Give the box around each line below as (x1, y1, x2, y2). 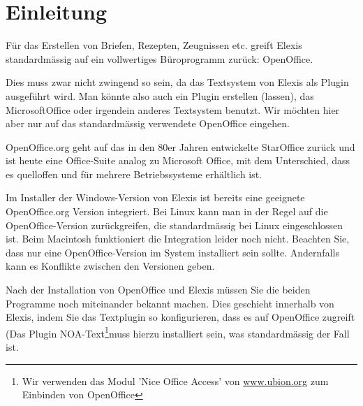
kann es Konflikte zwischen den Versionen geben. (6, 259, 215, 273)
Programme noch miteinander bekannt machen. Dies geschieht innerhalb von (6, 296, 334, 310)
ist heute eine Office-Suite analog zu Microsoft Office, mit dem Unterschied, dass (6, 153, 350, 168)
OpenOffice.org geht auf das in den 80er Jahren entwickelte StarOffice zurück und (6, 139, 355, 154)
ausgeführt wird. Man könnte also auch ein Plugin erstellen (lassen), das (6, 88, 314, 103)
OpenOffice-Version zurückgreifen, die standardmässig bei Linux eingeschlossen (6, 217, 343, 232)
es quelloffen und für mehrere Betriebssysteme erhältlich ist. (6, 166, 262, 181)
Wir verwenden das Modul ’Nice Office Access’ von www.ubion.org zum (22, 373, 329, 388)
